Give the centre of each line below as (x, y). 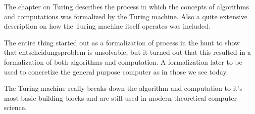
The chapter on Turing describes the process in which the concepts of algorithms (127, 6)
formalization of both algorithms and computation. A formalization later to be (123, 61)
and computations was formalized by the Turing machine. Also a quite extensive (126, 16)
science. (15, 107)
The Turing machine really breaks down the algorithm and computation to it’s (123, 88)
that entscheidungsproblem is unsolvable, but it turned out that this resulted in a (127, 52)
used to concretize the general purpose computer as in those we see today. (116, 71)
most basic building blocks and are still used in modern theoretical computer (121, 97)
